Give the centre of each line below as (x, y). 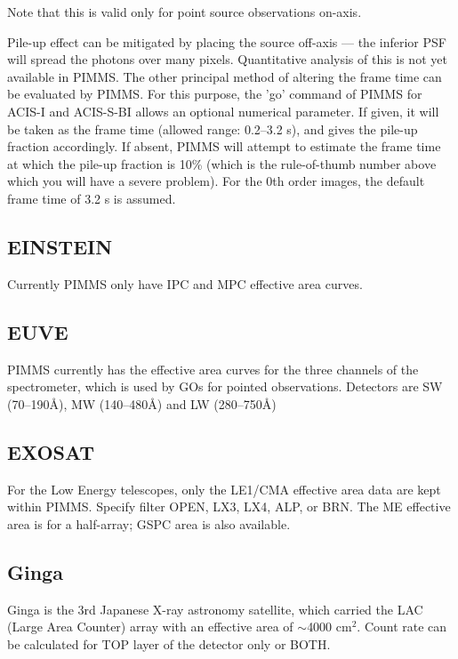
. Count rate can (402, 627)
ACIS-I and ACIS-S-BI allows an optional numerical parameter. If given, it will (223, 111)
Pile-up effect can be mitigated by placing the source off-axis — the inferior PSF (227, 41)
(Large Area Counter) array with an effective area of (150, 627)
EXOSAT (51, 451)
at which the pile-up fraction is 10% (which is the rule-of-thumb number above (222, 163)
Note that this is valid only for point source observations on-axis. (185, 12)
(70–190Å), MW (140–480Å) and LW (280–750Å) (142, 403)
